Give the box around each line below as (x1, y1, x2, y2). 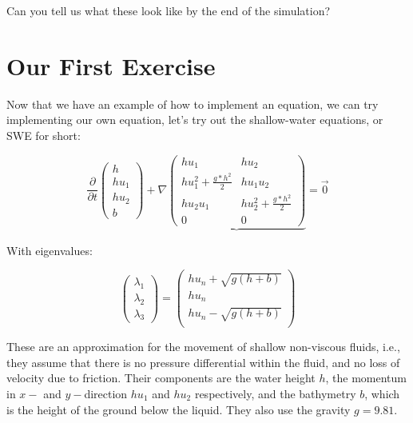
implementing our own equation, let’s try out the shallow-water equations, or (6, 111, 383, 128)
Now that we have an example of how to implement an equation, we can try (6, 95, 379, 112)
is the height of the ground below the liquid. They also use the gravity (6, 401, 351, 417)
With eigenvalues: (6, 241, 93, 258)
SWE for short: (6, 126, 81, 143)
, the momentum (325, 369, 407, 386)
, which (364, 385, 400, 401)
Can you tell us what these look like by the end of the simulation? (6, 2, 331, 18)
